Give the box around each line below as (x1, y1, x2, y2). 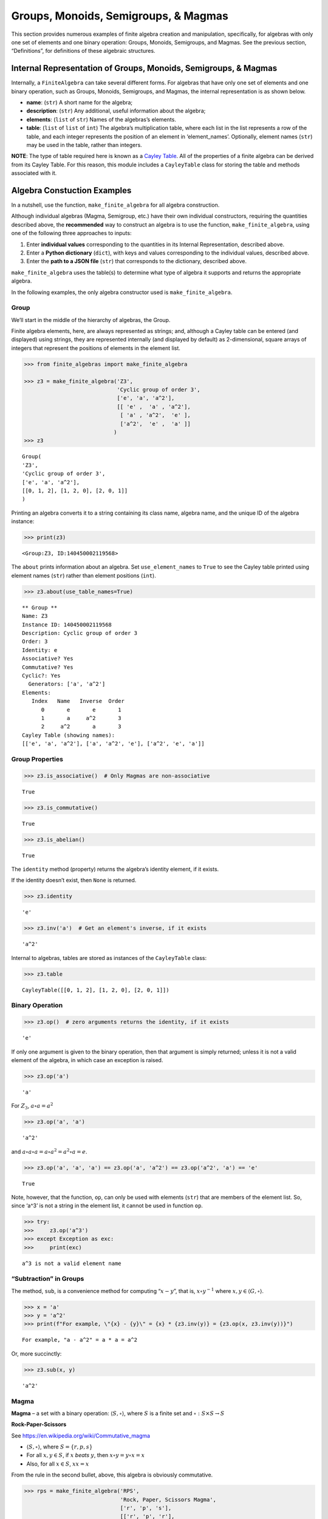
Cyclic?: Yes (22, 672, 61, 679)
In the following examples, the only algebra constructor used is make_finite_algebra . (11, 289, 233, 296)
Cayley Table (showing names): (22, 732, 115, 738)
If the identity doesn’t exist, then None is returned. (11, 877, 137, 884)
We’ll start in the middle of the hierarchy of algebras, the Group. (11, 316, 171, 323)
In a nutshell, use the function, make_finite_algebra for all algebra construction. (11, 201, 220, 209)
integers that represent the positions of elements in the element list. (11, 344, 180, 352)
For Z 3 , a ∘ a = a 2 (11, 1102, 53, 1111)
